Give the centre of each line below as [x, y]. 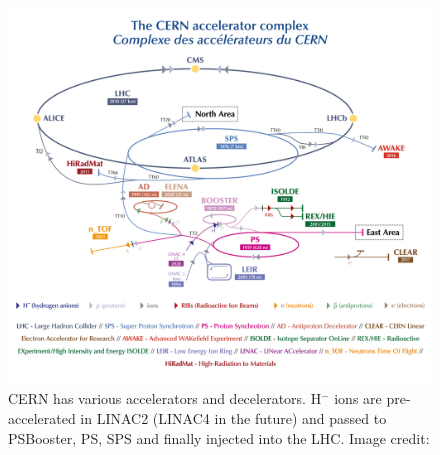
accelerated [42, 417]
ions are [358, 398]
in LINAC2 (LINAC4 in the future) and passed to [233, 417]
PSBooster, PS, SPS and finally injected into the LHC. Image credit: [219, 437]
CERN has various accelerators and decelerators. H [165, 398]
